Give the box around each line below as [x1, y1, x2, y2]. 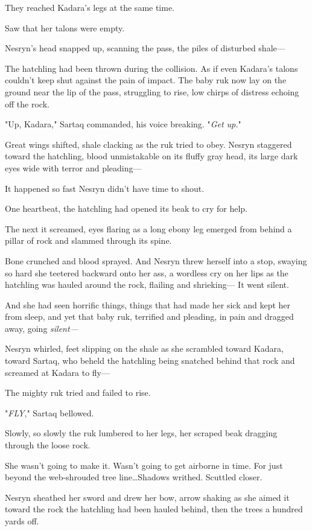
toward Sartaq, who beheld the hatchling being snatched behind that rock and [5, 354, 295, 367]
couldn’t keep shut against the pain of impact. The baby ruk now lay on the [5, 74, 287, 86]
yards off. [5, 515, 39, 527]
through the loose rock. [5, 439, 91, 451]
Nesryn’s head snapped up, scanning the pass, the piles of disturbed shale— [5, 42, 285, 54]
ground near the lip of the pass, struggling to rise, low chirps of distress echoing [5, 85, 299, 98]
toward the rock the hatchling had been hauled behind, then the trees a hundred [5, 503, 303, 515]
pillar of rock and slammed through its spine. [5, 234, 172, 247]
